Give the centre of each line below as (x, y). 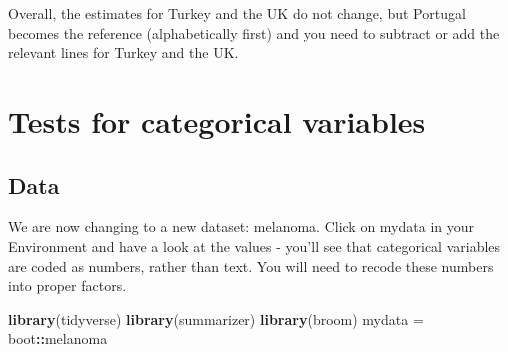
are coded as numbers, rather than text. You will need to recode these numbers (251, 265)
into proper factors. (67, 285)
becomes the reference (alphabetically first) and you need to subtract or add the (254, 32)
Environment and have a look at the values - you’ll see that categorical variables (254, 245)
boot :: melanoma (58, 338)
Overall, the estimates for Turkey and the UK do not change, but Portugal (237, 13)
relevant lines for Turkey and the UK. (123, 52)
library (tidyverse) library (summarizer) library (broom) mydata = (216, 318)
